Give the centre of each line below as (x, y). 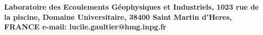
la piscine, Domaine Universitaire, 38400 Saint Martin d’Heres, (118, 16)
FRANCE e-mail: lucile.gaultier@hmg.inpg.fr (85, 27)
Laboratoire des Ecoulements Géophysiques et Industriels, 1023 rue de (131, 7)
